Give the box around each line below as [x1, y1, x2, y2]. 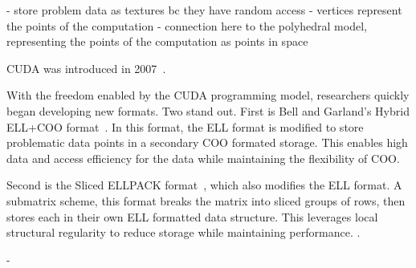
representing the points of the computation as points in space [6, 33, 308, 50]
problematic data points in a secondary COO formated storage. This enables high [6, 134, 408, 151]
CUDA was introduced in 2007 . [6, 59, 166, 76]
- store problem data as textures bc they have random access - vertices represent [6, 2, 402, 18]
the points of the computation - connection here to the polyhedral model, [6, 17, 367, 34]
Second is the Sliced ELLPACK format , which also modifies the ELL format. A [6, 177, 402, 193]
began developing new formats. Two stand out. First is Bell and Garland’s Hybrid [6, 102, 410, 119]
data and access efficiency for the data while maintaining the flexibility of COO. [6, 149, 400, 166]
